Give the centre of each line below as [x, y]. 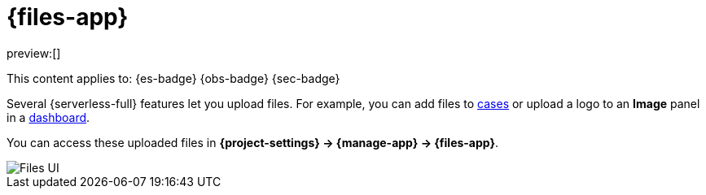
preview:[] [34, 53]
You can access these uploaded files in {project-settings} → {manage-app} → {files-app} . [253, 142]
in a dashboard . [48, 117]
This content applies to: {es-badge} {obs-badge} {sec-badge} [173, 78]
